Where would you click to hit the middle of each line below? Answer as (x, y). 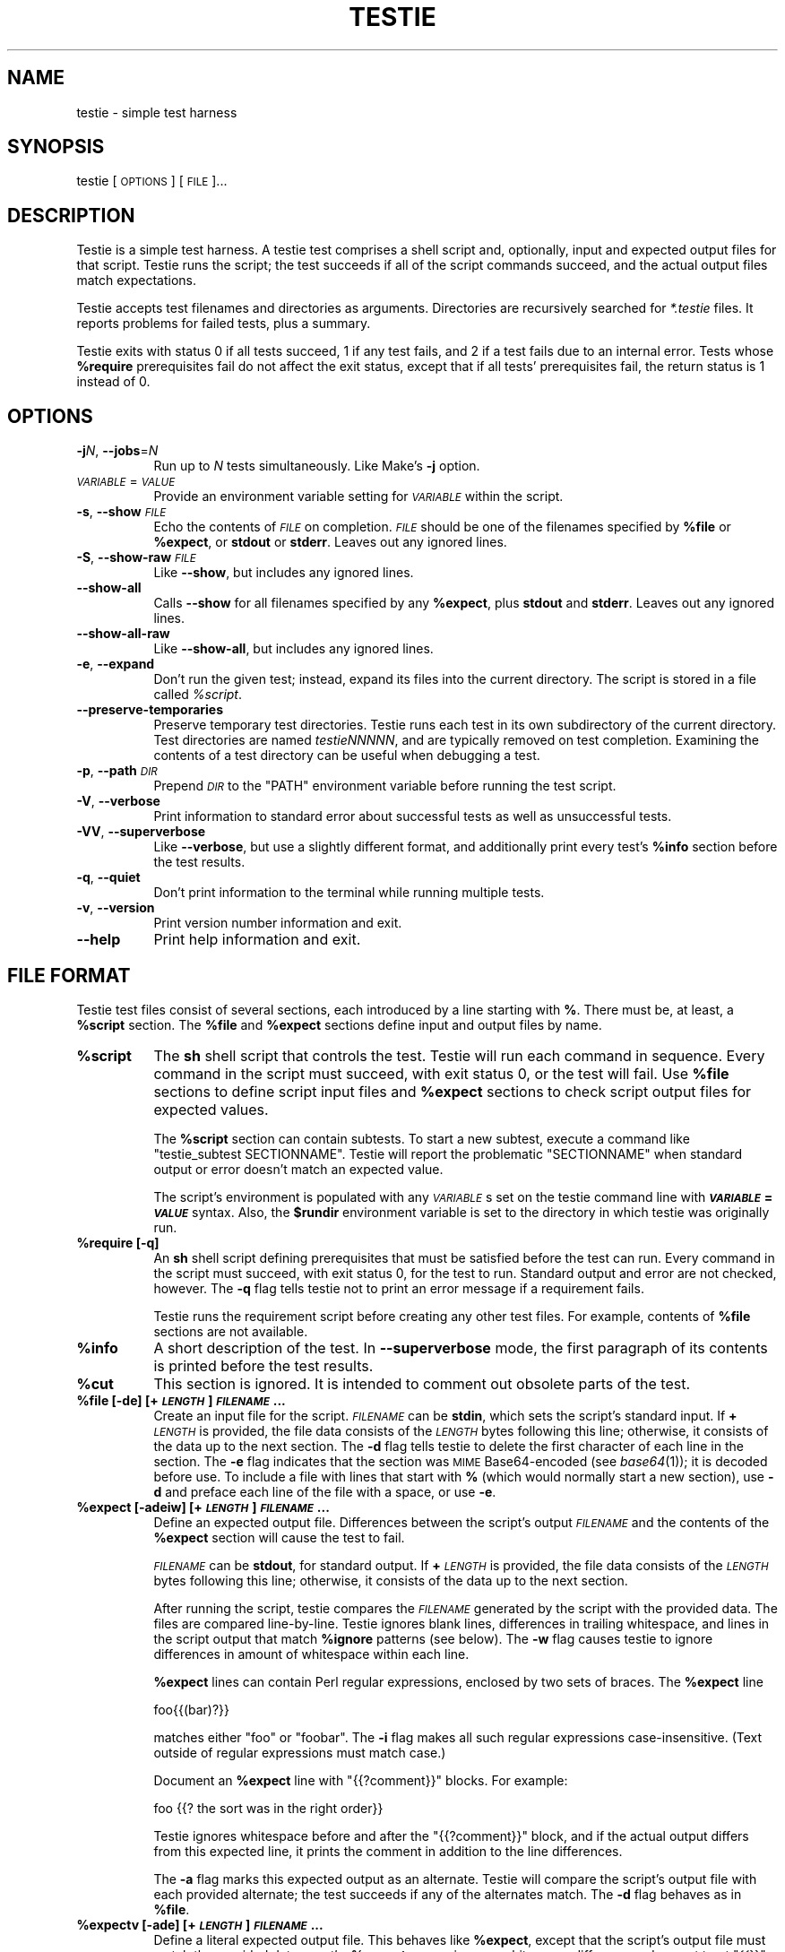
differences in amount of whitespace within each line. (311, 1654)
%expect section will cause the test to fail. (279, 1537)
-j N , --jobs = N (117, 451)
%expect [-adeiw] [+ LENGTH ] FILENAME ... (203, 1507)
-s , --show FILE (121, 512)
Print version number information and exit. (278, 923)
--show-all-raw (123, 634)
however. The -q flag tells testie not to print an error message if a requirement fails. (399, 1288)
